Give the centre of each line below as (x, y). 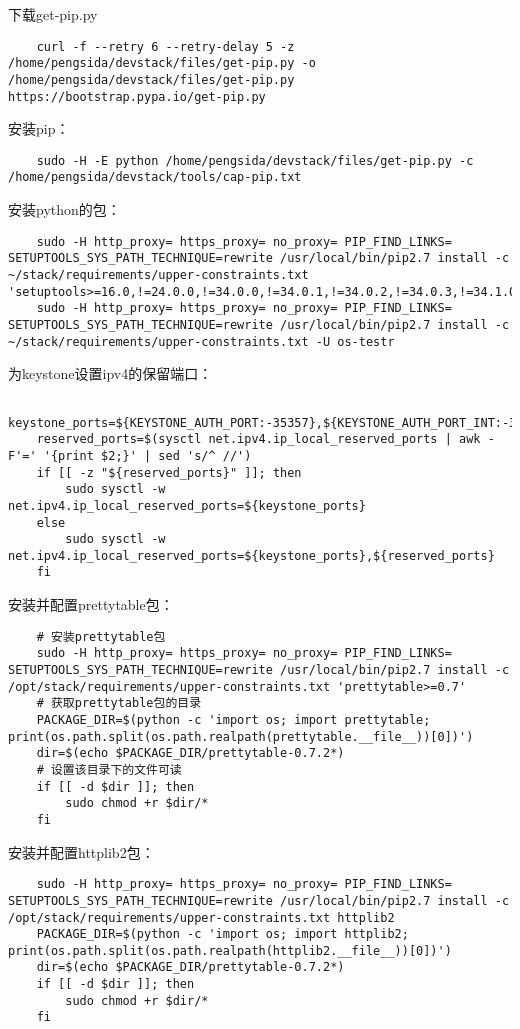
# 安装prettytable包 (101, 636)
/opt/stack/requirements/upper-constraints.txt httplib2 (201, 917)
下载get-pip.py (53, 14)
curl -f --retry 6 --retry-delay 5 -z (165, 46)
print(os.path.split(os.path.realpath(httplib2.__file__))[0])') (230, 950)
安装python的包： (64, 209)
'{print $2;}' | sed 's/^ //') (147, 455)
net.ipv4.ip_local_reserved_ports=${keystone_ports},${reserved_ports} (251, 555)
